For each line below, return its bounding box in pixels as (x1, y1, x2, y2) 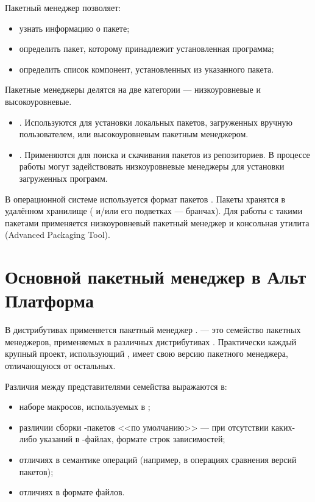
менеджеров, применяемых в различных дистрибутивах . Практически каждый (5, 335, 297, 348)
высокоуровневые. (5, 95, 72, 107)
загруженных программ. (19, 171, 108, 184)
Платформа (5, 288, 94, 313)
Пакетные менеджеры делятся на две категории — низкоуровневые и (5, 83, 261, 96)
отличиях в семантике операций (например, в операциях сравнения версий (19, 453, 297, 465)
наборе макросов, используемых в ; (19, 400, 150, 413)
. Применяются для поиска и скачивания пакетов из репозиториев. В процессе (19, 148, 310, 160)
